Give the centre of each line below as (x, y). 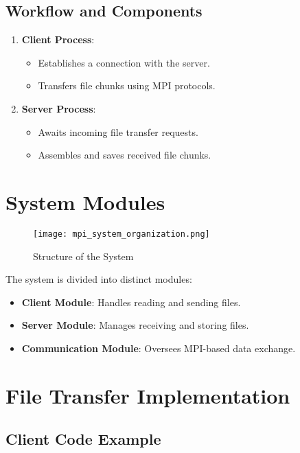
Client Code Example (83, 439)
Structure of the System (83, 256)
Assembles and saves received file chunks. (125, 155)
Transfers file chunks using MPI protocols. (127, 85)
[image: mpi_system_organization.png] (122, 234)
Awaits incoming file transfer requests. (118, 131)
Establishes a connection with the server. (124, 62)
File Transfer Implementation (148, 395)
